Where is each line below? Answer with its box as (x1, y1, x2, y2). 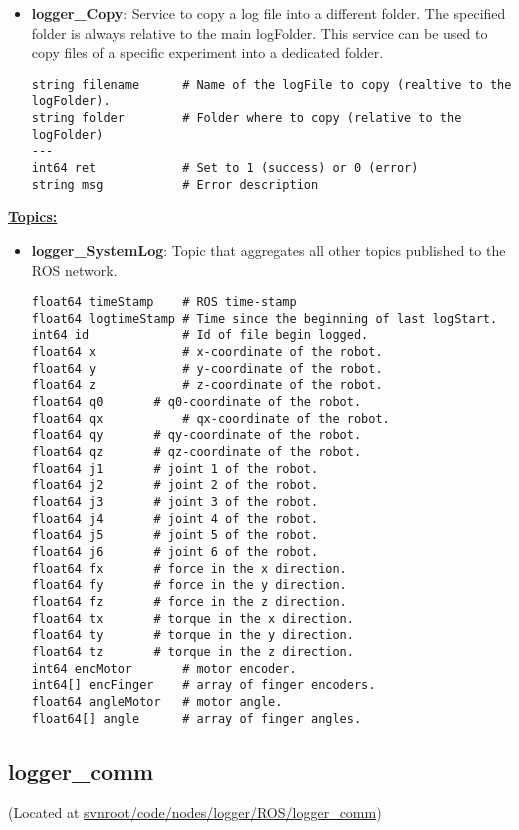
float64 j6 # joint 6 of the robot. (31, 545, 319, 559)
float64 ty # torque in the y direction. (31, 628, 354, 643)
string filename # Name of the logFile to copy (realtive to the (31, 77, 512, 92)
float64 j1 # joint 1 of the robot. (31, 461, 319, 476)
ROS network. (31, 259, 118, 280)
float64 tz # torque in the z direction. (31, 644, 354, 659)
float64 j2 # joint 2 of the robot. (31, 478, 319, 493)
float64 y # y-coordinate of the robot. (31, 361, 383, 376)
